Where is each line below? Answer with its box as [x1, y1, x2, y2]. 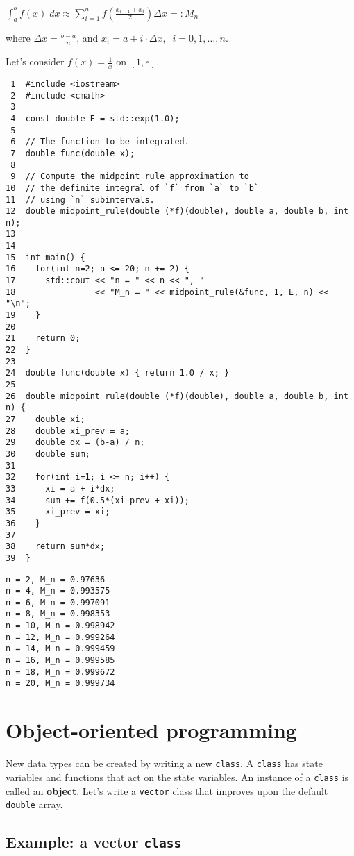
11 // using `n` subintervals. [6, 194, 155, 205]
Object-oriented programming [6, 716, 297, 744]
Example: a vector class [6, 831, 182, 853]
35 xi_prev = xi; [6, 507, 110, 517]
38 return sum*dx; [6, 542, 106, 552]
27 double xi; [6, 414, 85, 424]
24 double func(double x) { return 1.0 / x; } [6, 368, 230, 378]
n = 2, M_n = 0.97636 [6, 574, 106, 585]
